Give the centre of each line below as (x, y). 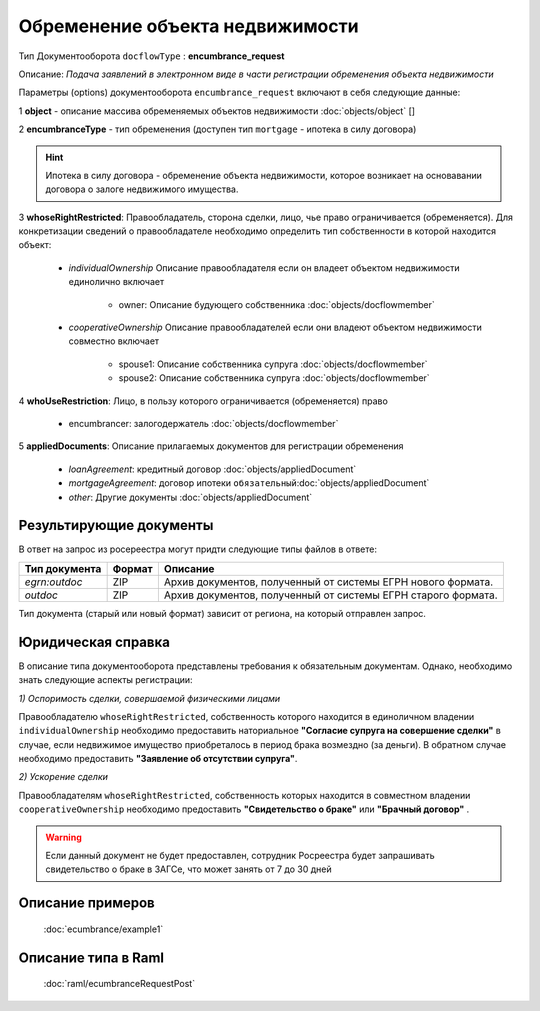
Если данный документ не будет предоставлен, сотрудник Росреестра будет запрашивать (240, 856)
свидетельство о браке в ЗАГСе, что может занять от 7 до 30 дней (188, 869)
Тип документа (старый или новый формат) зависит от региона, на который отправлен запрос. (222, 613)
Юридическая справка (94, 641)
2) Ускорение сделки (63, 777)
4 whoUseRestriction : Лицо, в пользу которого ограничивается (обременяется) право (203, 401)
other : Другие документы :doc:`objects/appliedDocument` (190, 497)
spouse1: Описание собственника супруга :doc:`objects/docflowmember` (273, 364)
